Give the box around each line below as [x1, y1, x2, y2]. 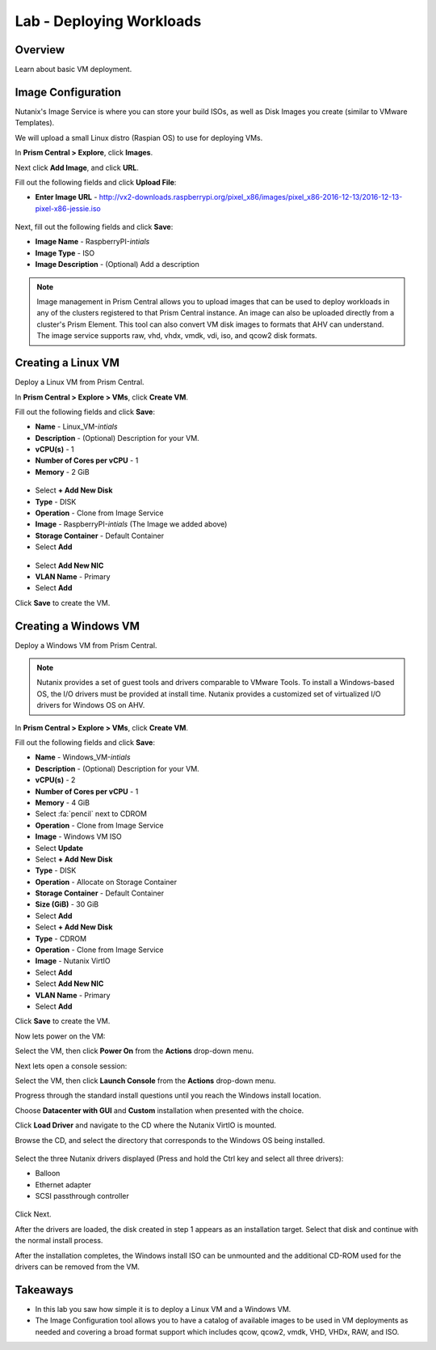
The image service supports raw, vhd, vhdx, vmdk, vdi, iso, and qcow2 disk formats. [36, 331, 318, 341]
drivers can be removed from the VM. [15, 1262, 140, 1272]
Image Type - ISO [35, 248, 95, 258]
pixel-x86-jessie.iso [35, 203, 101, 214]
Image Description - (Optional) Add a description [35, 260, 199, 269]
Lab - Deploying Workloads [15, 12, 202, 30]
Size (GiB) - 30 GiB [35, 899, 99, 909]
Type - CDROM [35, 933, 87, 943]
